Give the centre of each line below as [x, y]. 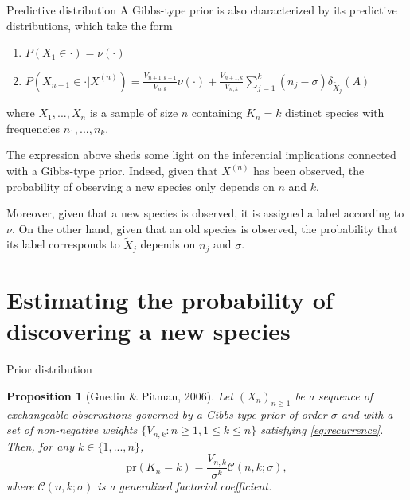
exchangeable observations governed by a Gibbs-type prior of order [167, 414]
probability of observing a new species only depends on [141, 186]
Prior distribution [49, 369]
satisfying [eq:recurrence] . [322, 430]
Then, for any [40, 445]
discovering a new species [148, 331]
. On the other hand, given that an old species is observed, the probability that [205, 228]
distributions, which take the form [90, 25]
